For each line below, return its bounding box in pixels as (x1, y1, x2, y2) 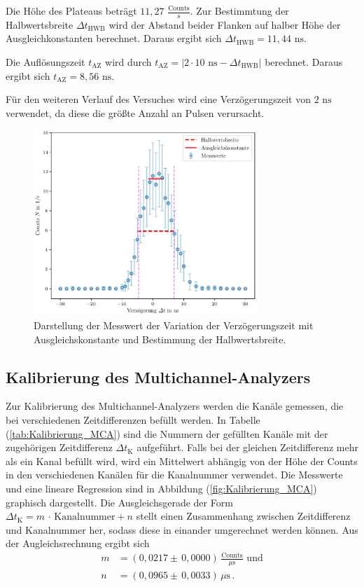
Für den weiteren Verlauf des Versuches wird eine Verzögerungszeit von (6, 92, 311, 106)
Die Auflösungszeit (6, 55, 85, 69)
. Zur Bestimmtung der (190, 4, 289, 18)
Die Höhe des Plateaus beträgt (6, 4, 137, 18)
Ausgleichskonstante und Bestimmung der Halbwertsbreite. (34, 331, 286, 346)
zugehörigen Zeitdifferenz (6, 440, 113, 455)
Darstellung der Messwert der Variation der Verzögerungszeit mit (34, 317, 314, 332)
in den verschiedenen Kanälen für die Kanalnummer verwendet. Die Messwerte (6, 467, 343, 482)
